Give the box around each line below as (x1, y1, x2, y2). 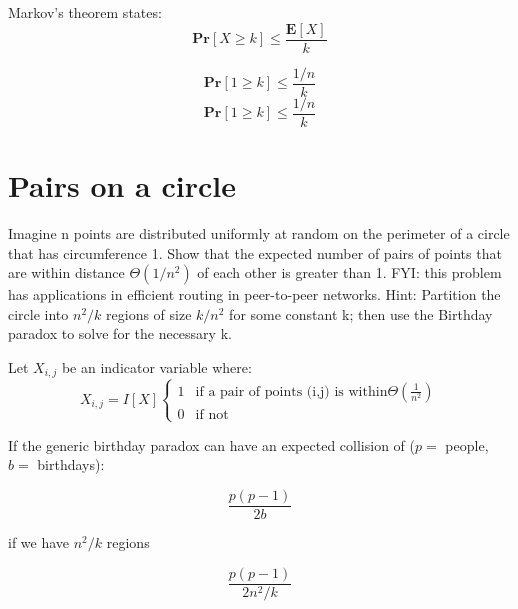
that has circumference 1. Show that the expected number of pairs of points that (8, 242, 502, 263)
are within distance (8, 262, 125, 283)
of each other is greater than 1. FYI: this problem (197, 262, 502, 283)
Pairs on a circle (8, 164, 237, 205)
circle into (8, 303, 69, 324)
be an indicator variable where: (61, 356, 252, 377)
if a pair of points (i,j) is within (195, 384, 388, 399)
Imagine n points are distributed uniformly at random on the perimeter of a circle (8, 222, 510, 243)
